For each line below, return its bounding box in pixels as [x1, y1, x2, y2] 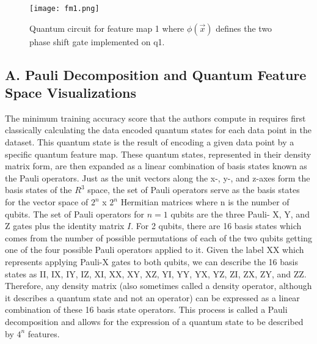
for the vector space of [5, 196, 89, 208]
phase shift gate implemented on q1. [29, 35, 165, 48]
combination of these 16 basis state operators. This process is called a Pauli [5, 303, 288, 316]
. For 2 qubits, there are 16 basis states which [131, 219, 302, 232]
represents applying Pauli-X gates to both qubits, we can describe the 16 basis [5, 255, 298, 268]
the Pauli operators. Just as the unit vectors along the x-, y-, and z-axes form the [5, 171, 310, 184]
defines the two [216, 21, 272, 34]
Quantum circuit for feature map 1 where [29, 21, 184, 34]
